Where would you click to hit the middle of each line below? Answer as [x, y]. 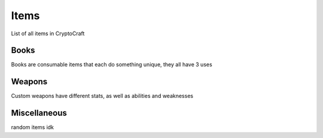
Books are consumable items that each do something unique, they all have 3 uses [112, 65]
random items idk [32, 127]
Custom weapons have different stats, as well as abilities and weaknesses [102, 96]
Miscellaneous [39, 113]
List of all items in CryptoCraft [48, 33]
